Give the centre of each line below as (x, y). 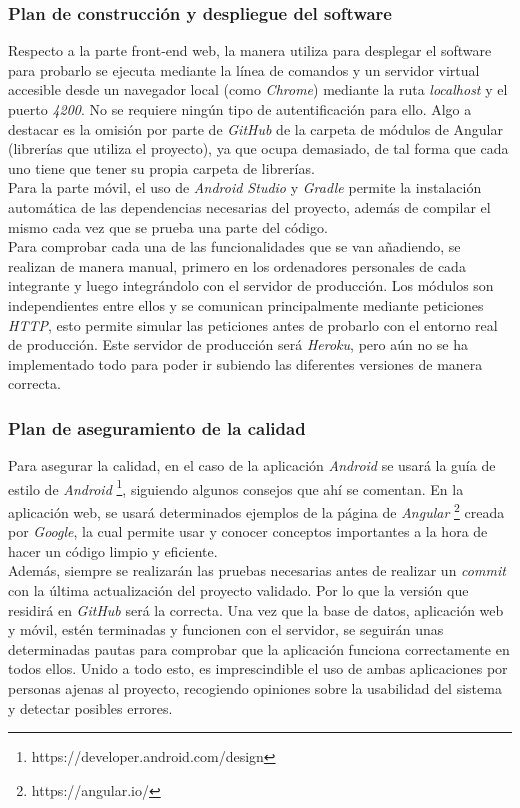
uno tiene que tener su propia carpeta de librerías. (161, 167)
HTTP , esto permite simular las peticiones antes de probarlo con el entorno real (253, 324)
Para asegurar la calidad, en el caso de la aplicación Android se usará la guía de (252, 465)
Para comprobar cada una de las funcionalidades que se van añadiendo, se (234, 246)
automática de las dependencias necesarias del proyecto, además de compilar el (249, 206)
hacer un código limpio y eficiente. (113, 550)
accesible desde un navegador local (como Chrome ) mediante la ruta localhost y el (258, 89)
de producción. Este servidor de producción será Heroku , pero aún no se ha (238, 344)
